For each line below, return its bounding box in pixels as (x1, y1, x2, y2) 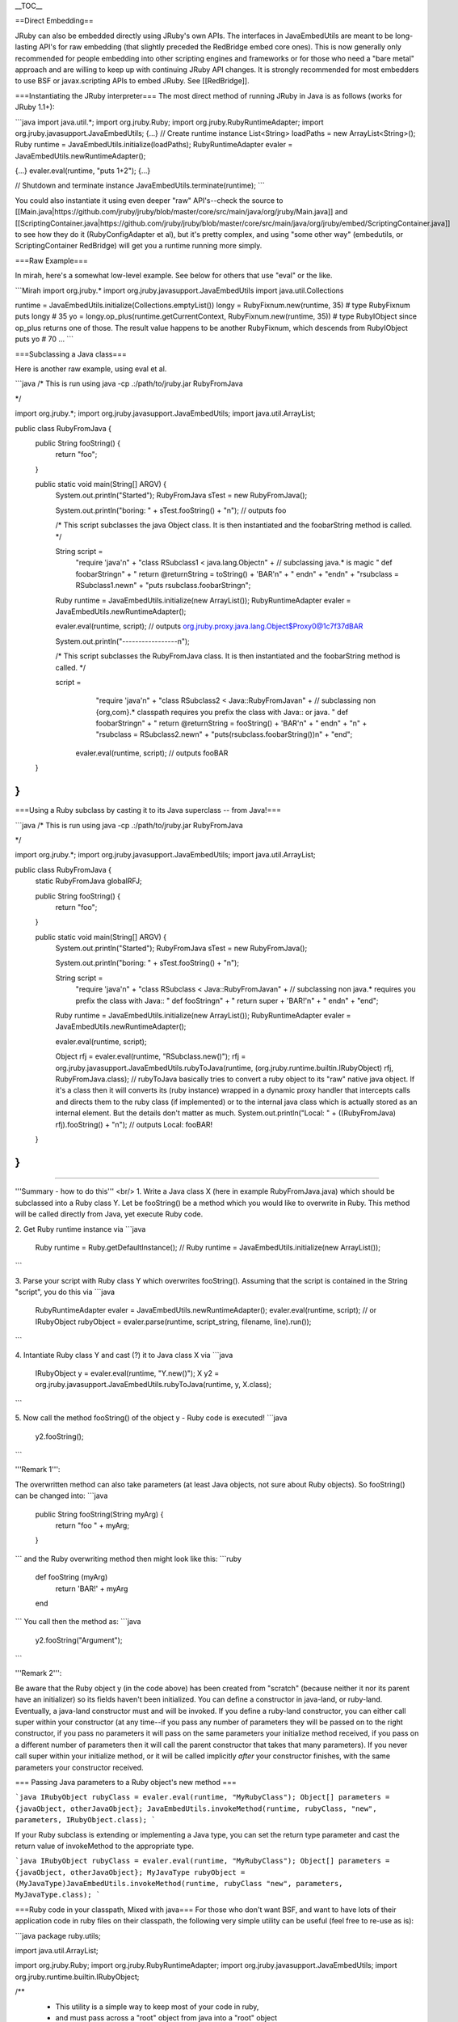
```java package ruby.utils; (15, 1931, 101, 1940)
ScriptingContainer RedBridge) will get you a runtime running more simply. (15, 241, 263, 251)
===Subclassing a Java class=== (15, 349, 127, 359)
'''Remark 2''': (15, 1669, 62, 1678)
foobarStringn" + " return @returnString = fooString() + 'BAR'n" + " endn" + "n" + (95, 718, 368, 728)
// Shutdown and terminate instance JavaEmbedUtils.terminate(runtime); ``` (15, 180, 266, 190)
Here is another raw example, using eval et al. (15, 364, 167, 374)
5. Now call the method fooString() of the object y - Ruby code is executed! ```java (15, 1413, 288, 1423)
